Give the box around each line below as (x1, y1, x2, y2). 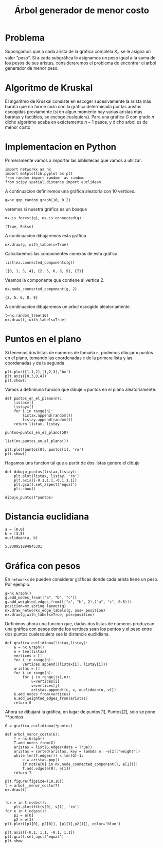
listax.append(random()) (22, 413, 73, 418)
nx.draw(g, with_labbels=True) (5, 242, 69, 247)
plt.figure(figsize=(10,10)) (5, 779, 64, 784)
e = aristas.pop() (22, 758, 60, 763)
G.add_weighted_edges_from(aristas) (14, 696, 89, 701)
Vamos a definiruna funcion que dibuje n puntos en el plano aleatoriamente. (5, 386, 157, 392)
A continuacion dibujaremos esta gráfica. (5, 232, 88, 238)
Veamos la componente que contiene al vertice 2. (5, 277, 105, 283)
